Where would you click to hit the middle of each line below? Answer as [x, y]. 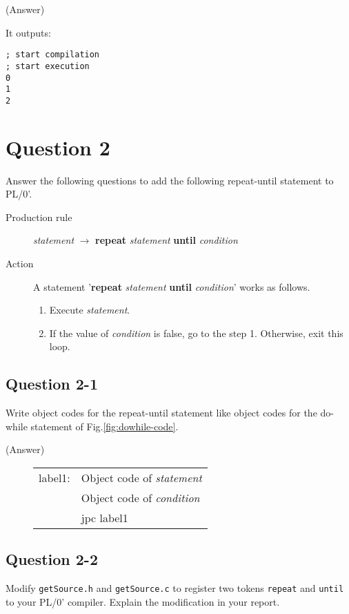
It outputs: [28, 32]
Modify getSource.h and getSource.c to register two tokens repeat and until [175, 588]
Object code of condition [140, 497]
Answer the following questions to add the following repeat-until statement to [170, 180]
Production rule [39, 217]
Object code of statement [141, 477]
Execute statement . [90, 310]
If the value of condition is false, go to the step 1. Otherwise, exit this [196, 333]
